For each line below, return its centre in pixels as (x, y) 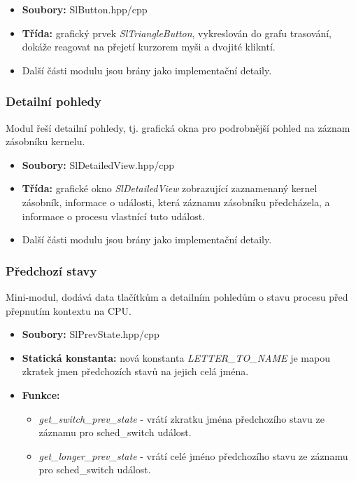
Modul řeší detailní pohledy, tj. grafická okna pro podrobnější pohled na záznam (178, 127)
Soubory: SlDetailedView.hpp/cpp (98, 164)
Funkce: (41, 394)
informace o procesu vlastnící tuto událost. (114, 216)
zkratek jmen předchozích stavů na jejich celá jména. (135, 371)
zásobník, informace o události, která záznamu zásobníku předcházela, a (176, 202)
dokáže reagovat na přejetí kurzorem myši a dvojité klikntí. (149, 47)
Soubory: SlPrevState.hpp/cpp (91, 334)
